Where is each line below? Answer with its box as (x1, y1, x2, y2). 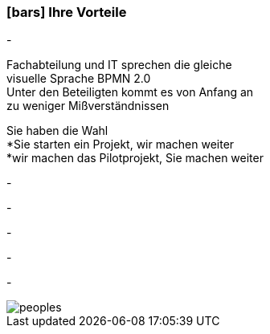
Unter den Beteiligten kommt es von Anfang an (6, 85, 254, 100)
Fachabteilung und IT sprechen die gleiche (6, 58, 232, 72)
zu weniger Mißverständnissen (6, 99, 170, 113)
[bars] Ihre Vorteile (6, 4, 127, 20)
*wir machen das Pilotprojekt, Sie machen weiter (6, 151, 264, 165)
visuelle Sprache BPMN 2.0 (6, 71, 151, 86)
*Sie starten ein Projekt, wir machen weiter (6, 137, 235, 152)
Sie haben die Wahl (6, 124, 108, 138)
